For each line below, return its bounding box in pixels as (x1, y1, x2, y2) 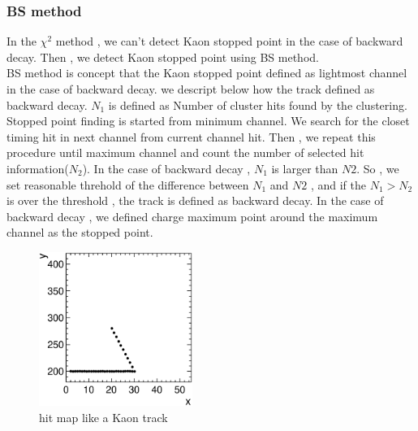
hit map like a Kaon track (39, 408, 168, 425)
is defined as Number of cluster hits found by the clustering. (108, 96, 407, 113)
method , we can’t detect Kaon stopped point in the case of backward (55, 33, 403, 50)
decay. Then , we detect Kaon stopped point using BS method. (6, 48, 319, 65)
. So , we (356, 159, 399, 176)
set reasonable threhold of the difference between (6, 176, 249, 193)
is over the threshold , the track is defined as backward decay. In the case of (6, 192, 384, 209)
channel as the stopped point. (6, 224, 153, 241)
